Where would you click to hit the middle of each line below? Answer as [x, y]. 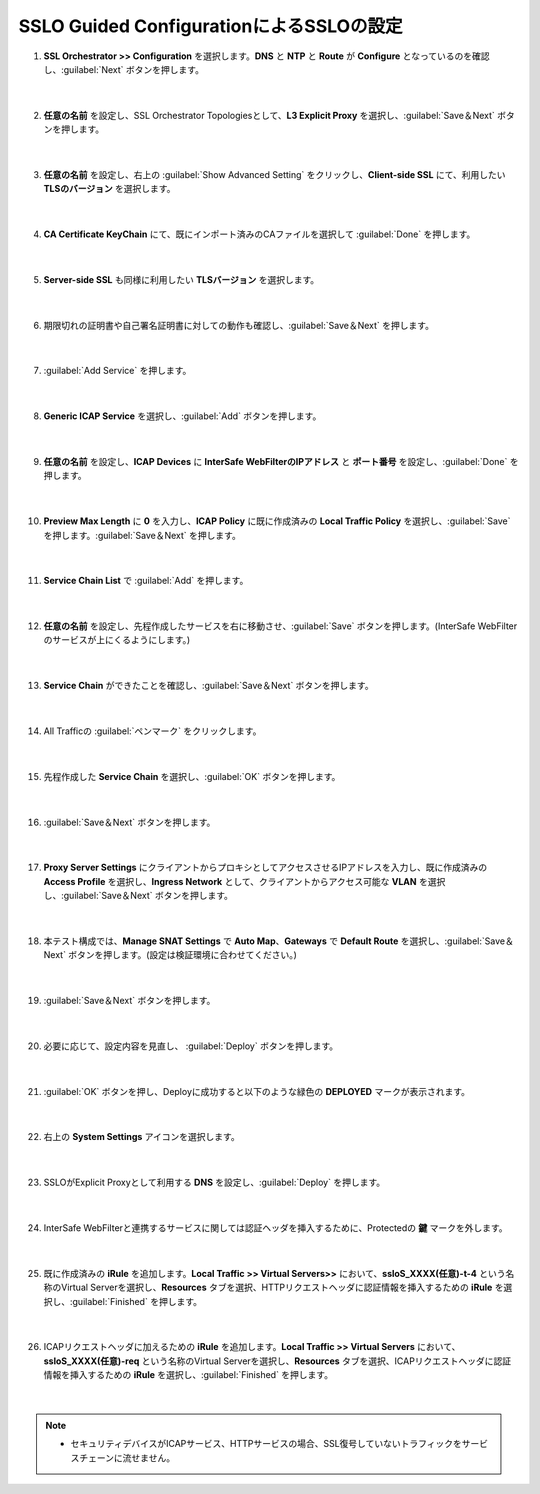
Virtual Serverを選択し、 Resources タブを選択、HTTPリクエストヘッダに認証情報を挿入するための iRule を [282, 1287]
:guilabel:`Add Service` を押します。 [117, 371]
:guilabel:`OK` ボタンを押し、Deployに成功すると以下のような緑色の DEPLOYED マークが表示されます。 [256, 1091]
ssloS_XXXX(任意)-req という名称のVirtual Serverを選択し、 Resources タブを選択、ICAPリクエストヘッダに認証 [277, 1361]
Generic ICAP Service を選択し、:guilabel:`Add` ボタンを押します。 [182, 416]
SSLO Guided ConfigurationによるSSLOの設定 [211, 26]
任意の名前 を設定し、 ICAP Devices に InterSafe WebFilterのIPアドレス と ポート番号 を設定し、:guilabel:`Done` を [281, 461]
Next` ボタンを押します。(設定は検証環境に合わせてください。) [170, 955]
